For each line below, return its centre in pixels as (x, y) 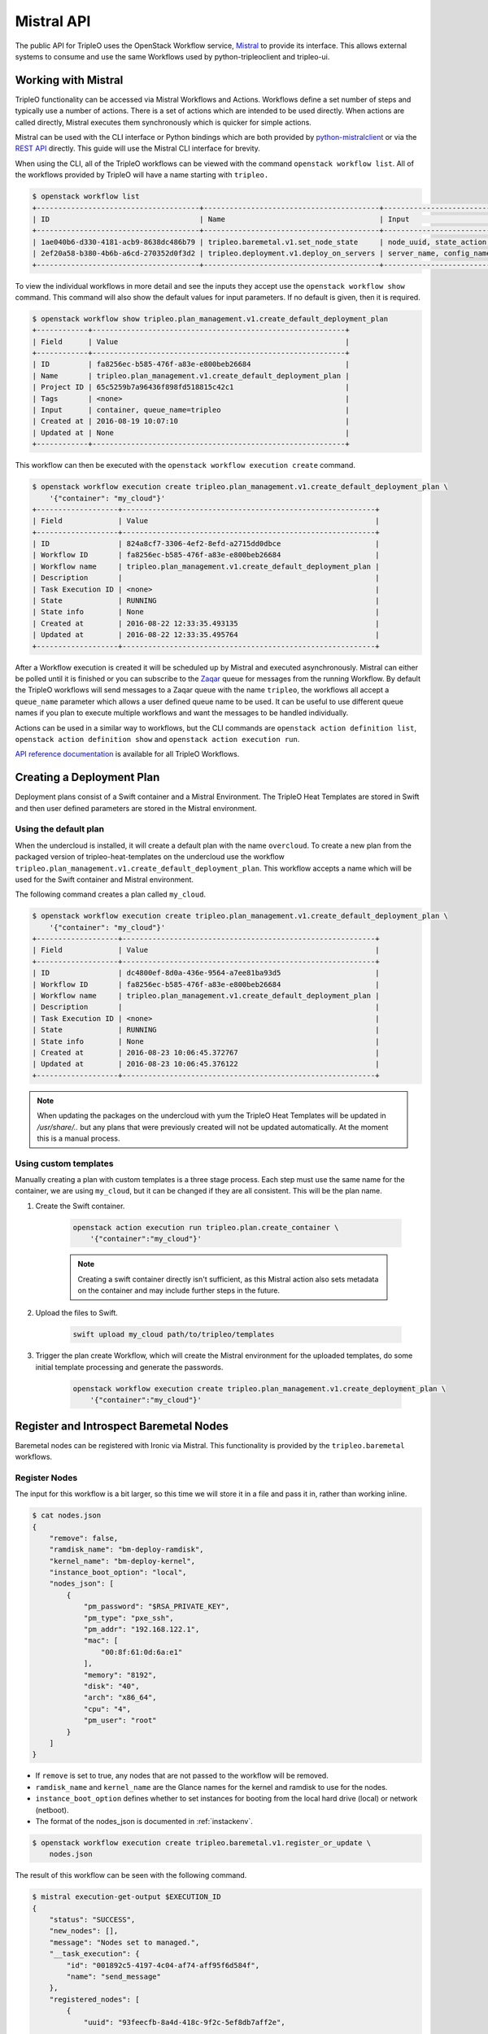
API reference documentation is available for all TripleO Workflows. (127, 754)
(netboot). (52, 1809)
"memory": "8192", (120, 1675)
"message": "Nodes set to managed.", (124, 1942)
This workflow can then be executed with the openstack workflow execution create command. (185, 465)
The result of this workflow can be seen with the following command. (131, 1875)
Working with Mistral (69, 80)
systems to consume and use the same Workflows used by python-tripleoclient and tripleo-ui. (172, 56)
